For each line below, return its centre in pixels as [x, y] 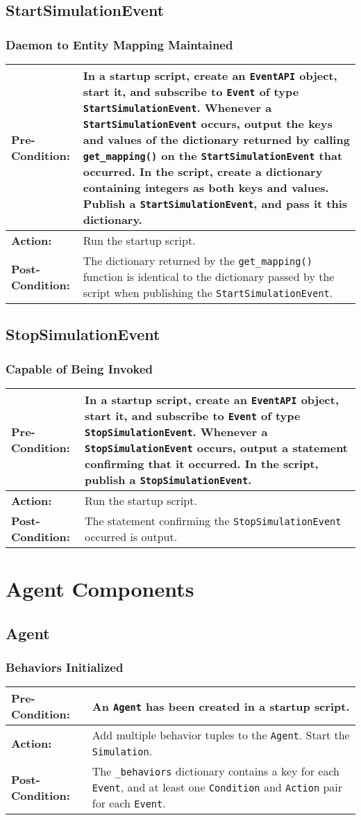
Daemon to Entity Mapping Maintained [119, 44]
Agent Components [100, 589]
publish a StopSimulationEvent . [168, 480]
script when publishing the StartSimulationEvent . [208, 292]
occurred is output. [131, 537]
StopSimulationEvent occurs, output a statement [217, 448]
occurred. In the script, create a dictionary [203, 171]
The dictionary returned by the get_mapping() [198, 260]
